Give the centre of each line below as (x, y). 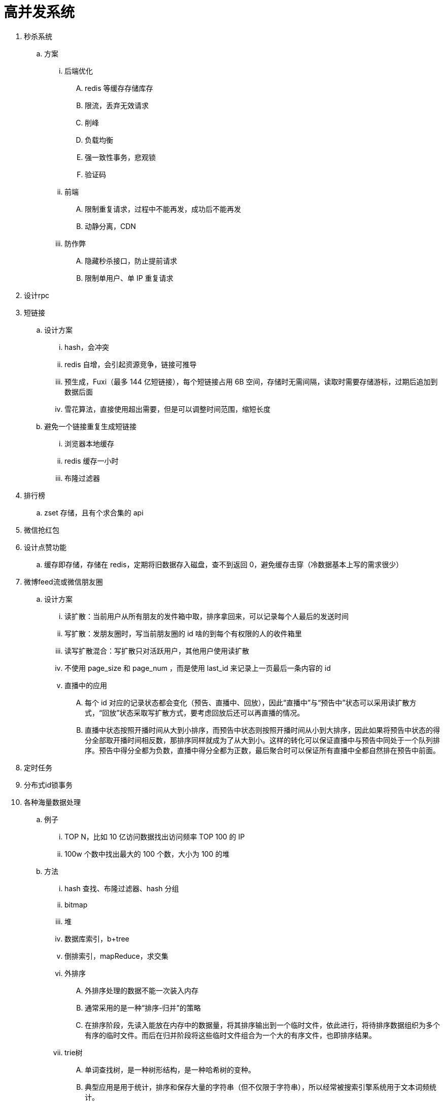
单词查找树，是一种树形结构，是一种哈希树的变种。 (170, 1069)
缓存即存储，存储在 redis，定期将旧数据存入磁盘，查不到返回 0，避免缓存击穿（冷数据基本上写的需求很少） (224, 564)
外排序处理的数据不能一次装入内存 (142, 990)
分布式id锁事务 (48, 785)
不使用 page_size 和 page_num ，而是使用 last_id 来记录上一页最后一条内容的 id (198, 668)
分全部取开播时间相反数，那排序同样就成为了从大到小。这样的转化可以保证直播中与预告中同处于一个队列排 (262, 740)
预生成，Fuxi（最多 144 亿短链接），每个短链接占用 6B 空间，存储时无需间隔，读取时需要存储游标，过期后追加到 (251, 381)
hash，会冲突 (87, 347)
